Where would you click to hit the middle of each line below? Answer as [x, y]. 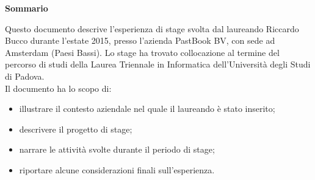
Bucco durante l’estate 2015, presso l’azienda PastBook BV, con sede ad [140, 40]
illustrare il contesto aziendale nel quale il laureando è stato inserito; [147, 109]
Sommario [27, 8]
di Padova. [25, 76]
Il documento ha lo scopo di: [58, 88]
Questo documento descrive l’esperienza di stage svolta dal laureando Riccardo [152, 28]
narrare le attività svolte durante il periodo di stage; [117, 149]
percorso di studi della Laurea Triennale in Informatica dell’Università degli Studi [158, 64]
